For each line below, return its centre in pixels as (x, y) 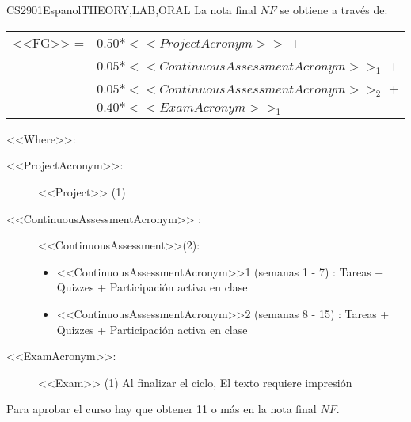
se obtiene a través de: (334, 10)
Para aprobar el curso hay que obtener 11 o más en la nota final (162, 409)
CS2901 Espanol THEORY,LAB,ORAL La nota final (131, 10)
